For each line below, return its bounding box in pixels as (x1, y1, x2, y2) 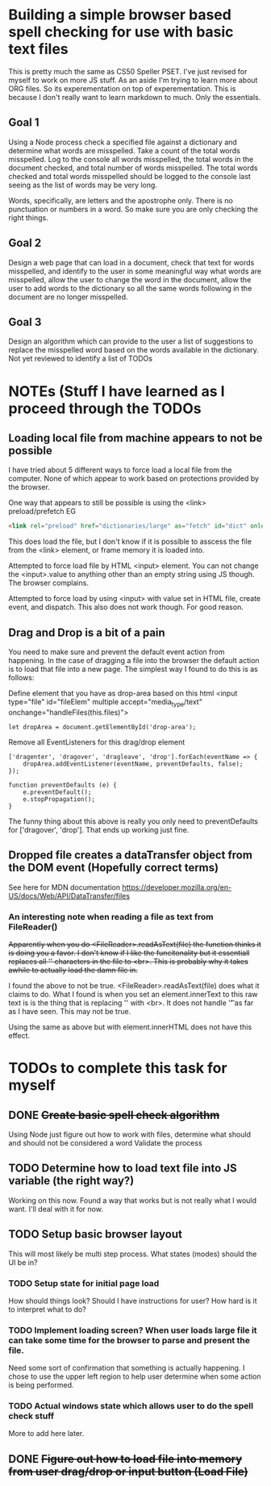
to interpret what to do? (8, 1304, 86, 1314)
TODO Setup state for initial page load (8, 1277, 160, 1288)
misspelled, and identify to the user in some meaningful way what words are (8, 266, 262, 276)
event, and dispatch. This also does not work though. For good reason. (8, 603, 244, 612)
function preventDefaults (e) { (8, 781, 117, 789)
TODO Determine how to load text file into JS (8, 1162, 237, 1175)
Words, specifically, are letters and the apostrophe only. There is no (8, 195, 234, 205)
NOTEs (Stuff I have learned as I (8, 382, 225, 400)
